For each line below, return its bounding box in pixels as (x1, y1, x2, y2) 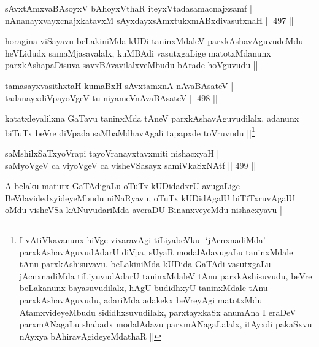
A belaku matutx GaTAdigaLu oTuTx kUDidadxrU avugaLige (5, 179, 240, 192)
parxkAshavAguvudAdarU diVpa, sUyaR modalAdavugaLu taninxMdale (19, 245, 293, 258)
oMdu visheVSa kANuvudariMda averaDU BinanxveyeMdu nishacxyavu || (5, 203, 285, 216)
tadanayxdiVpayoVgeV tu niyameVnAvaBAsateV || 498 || (5, 91, 218, 104)
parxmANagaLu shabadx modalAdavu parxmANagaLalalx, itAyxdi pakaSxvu (19, 318, 312, 330)
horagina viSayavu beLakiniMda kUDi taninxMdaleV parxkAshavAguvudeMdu (5, 34, 304, 47)
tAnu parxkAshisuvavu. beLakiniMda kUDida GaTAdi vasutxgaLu (19, 257, 271, 270)
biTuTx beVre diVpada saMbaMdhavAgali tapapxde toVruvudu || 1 (5, 124, 255, 139)
